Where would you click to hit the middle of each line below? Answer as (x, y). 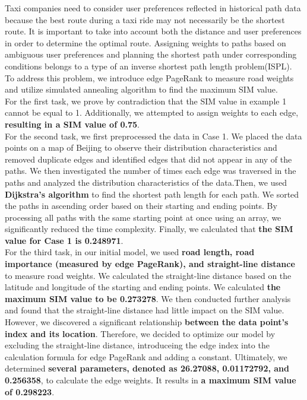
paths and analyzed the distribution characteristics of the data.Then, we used (146, 182)
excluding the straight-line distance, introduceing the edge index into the (137, 345)
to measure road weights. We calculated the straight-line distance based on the (148, 275)
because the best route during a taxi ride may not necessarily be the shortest (145, 19)
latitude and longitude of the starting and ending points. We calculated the (143, 287)
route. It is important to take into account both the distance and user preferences (153, 31)
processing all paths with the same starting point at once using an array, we (143, 217)
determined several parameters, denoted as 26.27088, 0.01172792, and (147, 368)
